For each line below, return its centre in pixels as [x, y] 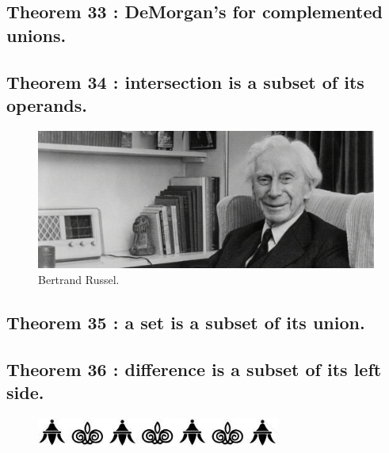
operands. [47, 104]
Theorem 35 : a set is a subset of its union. [186, 322]
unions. [36, 35]
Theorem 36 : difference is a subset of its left [194, 369]
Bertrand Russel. [79, 279]
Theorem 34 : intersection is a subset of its [185, 81]
